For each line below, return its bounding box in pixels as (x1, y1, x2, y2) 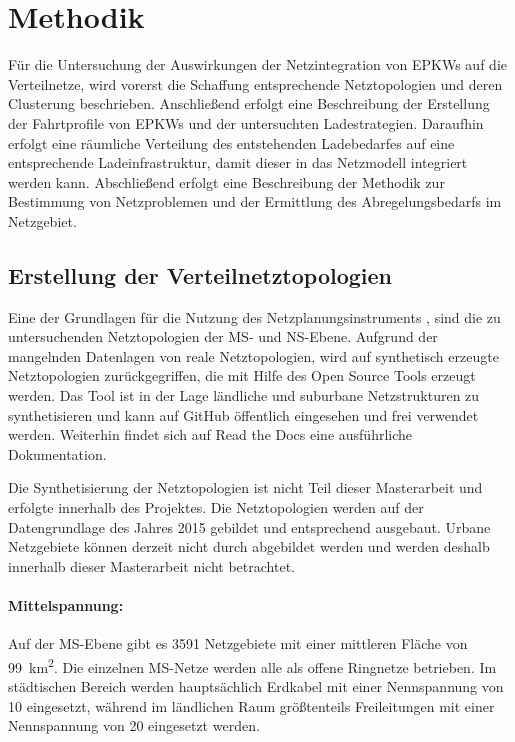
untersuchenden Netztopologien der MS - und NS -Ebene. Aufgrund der (8, 326, 438, 347)
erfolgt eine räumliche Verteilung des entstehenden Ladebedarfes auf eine (8, 132, 455, 153)
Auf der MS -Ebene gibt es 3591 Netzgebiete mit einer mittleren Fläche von (8, 633, 468, 654)
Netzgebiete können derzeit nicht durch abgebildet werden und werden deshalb (8, 536, 490, 557)
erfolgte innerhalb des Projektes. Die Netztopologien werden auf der (8, 497, 424, 518)
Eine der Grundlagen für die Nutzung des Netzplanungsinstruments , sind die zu (8, 306, 501, 327)
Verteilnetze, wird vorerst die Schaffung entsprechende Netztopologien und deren (8, 73, 503, 94)
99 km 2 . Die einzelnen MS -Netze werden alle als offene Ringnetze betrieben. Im (8, 653, 497, 677)
